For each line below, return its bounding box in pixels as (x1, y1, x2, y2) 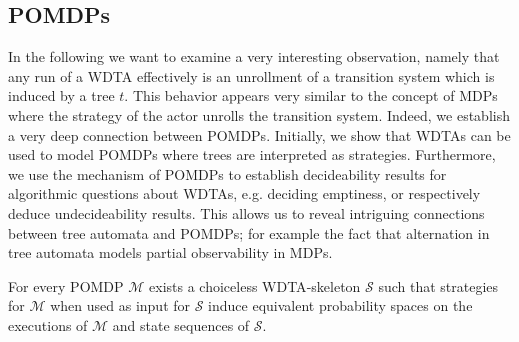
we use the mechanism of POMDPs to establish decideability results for (8, 163, 447, 184)
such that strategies (378, 275, 499, 296)
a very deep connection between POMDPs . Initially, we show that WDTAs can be (8, 124, 511, 145)
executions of (8, 314, 88, 335)
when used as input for (50, 295, 191, 316)
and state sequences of (112, 314, 250, 335)
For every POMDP (8, 275, 124, 296)
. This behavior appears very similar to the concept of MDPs (124, 85, 498, 106)
